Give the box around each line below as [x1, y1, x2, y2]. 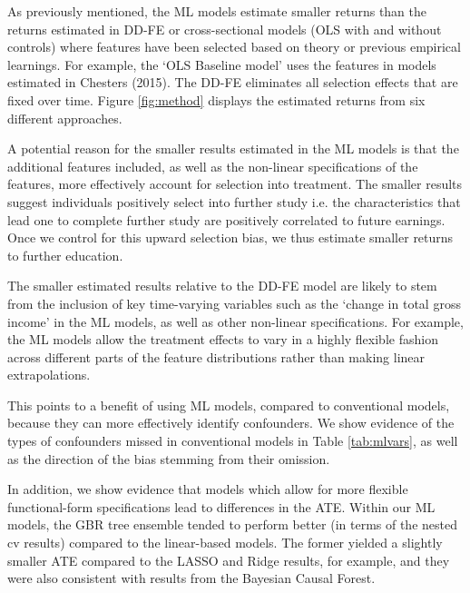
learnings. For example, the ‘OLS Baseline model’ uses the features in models [7, 54, 436, 74]
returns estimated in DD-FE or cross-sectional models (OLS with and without [7, 19, 442, 38]
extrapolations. [7, 365, 91, 384]
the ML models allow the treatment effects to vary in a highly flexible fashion [7, 330, 438, 349]
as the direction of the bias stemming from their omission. [7, 449, 330, 468]
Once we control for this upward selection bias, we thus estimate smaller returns [7, 228, 454, 247]
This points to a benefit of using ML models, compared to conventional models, [7, 395, 450, 414]
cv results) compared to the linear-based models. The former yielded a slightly [7, 533, 443, 552]
